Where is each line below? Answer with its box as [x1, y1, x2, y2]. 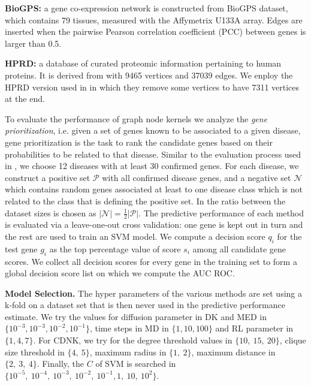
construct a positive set [5, 171, 90, 183]
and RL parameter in [215, 322, 294, 334]
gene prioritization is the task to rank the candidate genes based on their [5, 135, 273, 148]
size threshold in [5, 345, 65, 358]
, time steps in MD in [89, 322, 169, 334]
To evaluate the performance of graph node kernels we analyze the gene [5, 112, 268, 125]
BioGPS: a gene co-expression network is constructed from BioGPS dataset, [5, 2, 288, 14]
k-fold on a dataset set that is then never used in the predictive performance [5, 298, 285, 311]
